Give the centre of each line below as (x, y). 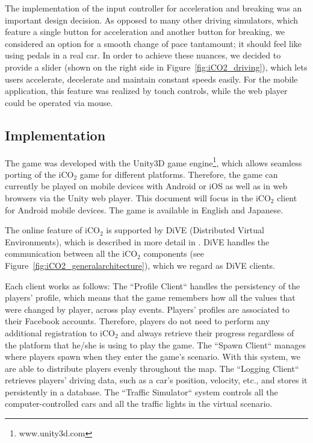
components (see (174, 253)
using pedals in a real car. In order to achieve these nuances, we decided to (143, 55)
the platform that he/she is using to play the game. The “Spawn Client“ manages (156, 344)
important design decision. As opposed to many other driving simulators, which (152, 20)
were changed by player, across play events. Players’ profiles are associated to (147, 309)
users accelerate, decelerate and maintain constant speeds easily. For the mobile (151, 79)
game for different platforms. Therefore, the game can (179, 174)
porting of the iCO (39, 174)
